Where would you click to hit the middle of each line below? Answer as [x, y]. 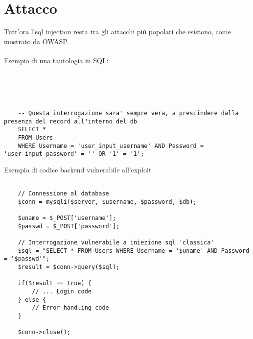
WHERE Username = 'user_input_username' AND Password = [111, 146]
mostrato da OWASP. [36, 41]
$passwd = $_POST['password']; [69, 226]
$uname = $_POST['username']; [67, 218]
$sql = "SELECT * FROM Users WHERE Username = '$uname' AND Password [134, 251]
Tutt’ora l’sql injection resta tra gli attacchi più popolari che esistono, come [117, 32]
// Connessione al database [63, 194]
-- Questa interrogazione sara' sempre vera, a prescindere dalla [128, 113]
